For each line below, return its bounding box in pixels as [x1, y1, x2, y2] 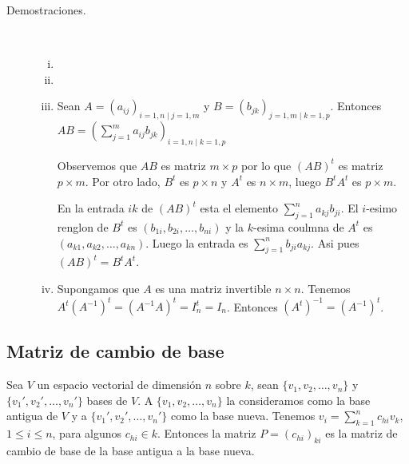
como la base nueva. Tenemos [171, 407, 316, 424]
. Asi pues [311, 234, 359, 251]
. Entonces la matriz [157, 425, 256, 442]
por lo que [240, 157, 292, 173]
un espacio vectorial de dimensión [37, 376, 202, 393]
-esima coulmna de [253, 218, 344, 235]
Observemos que [57, 157, 137, 173]
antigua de [6, 407, 58, 424]
